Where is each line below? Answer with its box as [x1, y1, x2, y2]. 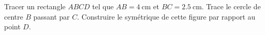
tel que [92, 1, 114, 11]
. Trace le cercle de [201, 1, 261, 11]
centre [4, 11, 23, 22]
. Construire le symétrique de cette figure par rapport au [77, 11, 256, 22]
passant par [33, 11, 70, 22]
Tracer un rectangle [4, 1, 66, 11]
